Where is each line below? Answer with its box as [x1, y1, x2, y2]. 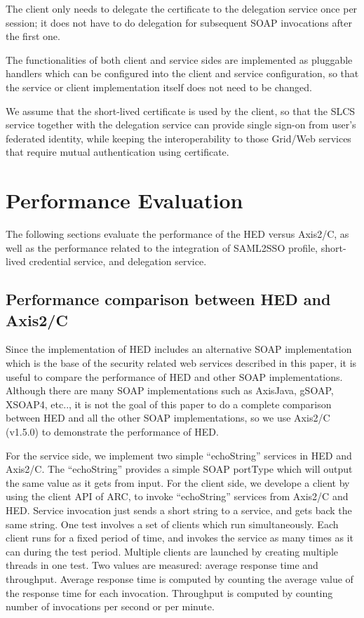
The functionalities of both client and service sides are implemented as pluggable [6, 52, 353, 67]
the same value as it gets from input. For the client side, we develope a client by [6, 475, 350, 490]
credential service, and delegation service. [29, 254, 207, 269]
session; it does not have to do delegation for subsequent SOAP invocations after [6, 15, 352, 29]
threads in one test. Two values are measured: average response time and [6, 558, 318, 572]
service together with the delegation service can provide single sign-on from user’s [6, 117, 356, 132]
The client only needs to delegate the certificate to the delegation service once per [6, 1, 358, 15]
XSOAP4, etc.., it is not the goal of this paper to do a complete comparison [6, 396, 332, 411]
